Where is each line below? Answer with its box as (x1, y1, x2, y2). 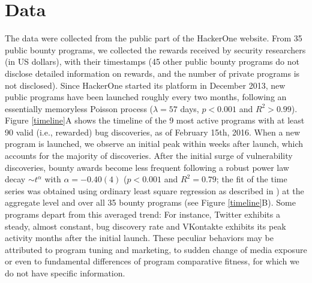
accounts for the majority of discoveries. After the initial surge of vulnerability (5, 149, 293, 162)
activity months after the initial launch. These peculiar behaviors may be (5, 231, 274, 244)
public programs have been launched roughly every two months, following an (5, 91, 287, 103)
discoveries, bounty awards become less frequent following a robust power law (5, 161, 289, 173)
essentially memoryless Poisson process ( (5, 102, 154, 115)
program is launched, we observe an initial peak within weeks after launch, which (5, 137, 303, 150)
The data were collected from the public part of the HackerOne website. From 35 (5, 32, 302, 44)
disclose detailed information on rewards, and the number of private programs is (5, 67, 300, 79)
